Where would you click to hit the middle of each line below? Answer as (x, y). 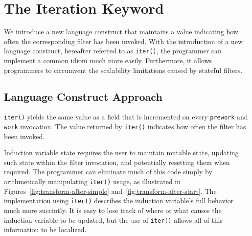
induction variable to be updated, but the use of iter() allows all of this (113, 220)
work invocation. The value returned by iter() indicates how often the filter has (125, 127)
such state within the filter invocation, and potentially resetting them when (117, 162)
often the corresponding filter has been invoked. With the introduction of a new (124, 41)
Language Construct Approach (83, 96)
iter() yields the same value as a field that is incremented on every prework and (126, 117)
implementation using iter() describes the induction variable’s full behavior (119, 201)
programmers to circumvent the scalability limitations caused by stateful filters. (123, 70)
